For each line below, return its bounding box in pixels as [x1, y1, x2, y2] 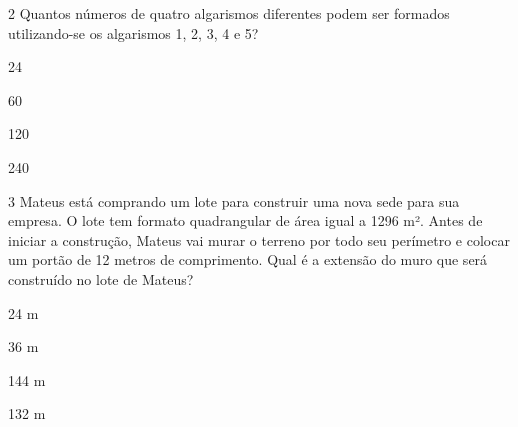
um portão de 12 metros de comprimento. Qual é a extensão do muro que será [8, 249, 488, 270]
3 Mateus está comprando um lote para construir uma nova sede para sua [8, 190, 460, 211]
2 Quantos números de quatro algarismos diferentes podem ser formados [8, 3, 450, 23]
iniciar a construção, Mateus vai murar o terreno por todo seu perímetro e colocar [8, 229, 510, 250]
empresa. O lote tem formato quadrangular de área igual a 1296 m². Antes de [8, 210, 483, 231]
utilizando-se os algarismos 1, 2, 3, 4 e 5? [8, 22, 259, 43]
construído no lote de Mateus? [8, 268, 194, 289]
